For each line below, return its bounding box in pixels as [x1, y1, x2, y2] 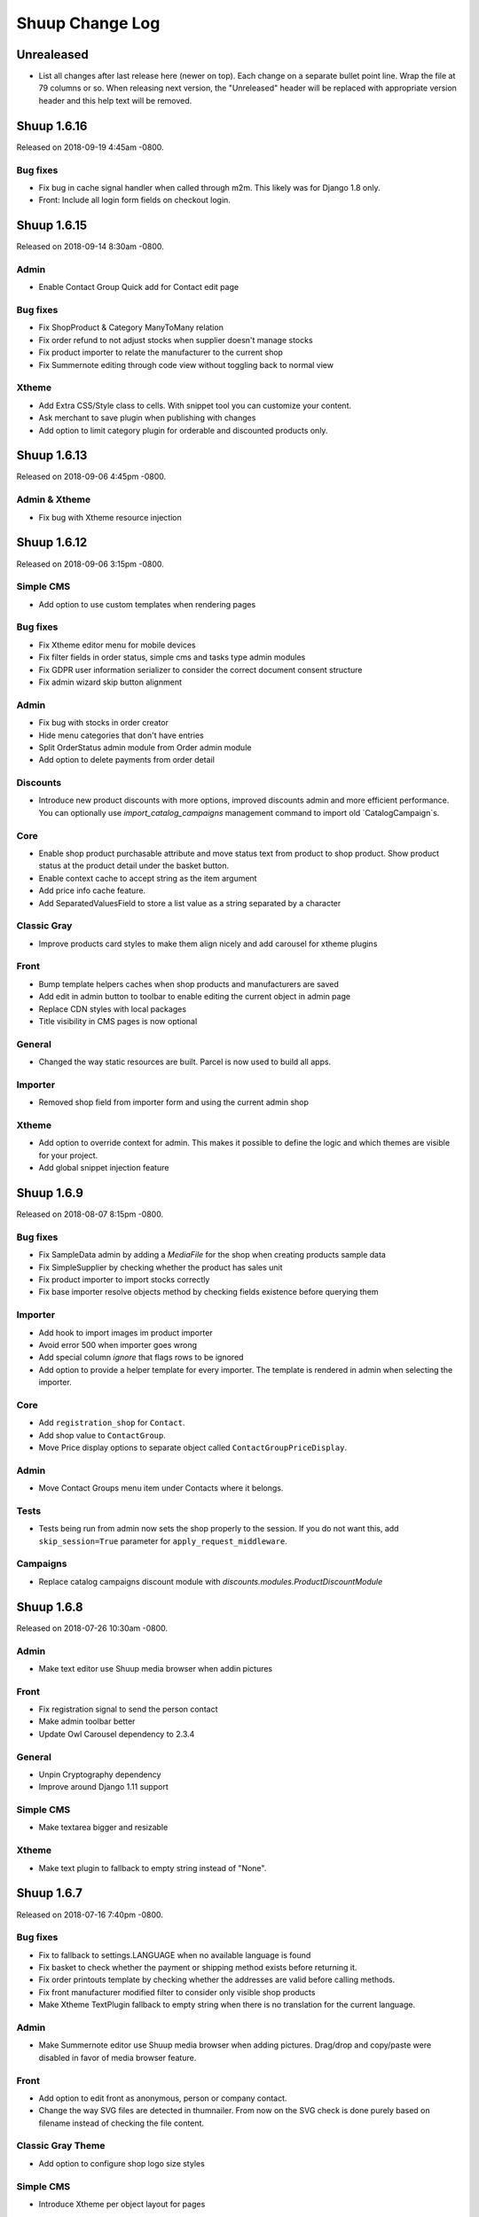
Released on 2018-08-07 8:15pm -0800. [16, 1209, 164, 1219]
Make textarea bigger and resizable [38, 1822, 169, 1833]
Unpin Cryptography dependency [38, 1769, 161, 1780]
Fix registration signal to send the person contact [38, 1704, 218, 1715]
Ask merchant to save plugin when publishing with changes [38, 412, 256, 423]
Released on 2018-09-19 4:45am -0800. [16, 142, 164, 153]
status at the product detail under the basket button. [38, 860, 230, 871]
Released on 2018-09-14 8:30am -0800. [16, 241, 164, 252]
